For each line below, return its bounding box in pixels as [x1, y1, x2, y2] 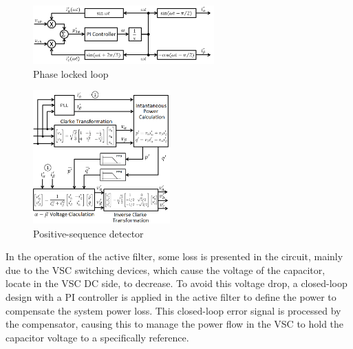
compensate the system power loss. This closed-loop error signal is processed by [6, 303, 341, 317]
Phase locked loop [33, 66, 109, 81]
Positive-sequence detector [33, 226, 144, 240]
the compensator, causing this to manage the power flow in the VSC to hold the [6, 317, 344, 331]
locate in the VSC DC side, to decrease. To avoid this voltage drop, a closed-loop [6, 276, 347, 290]
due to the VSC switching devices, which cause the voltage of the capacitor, [6, 262, 325, 277]
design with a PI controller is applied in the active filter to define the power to [6, 289, 336, 304]
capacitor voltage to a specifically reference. [6, 330, 189, 344]
